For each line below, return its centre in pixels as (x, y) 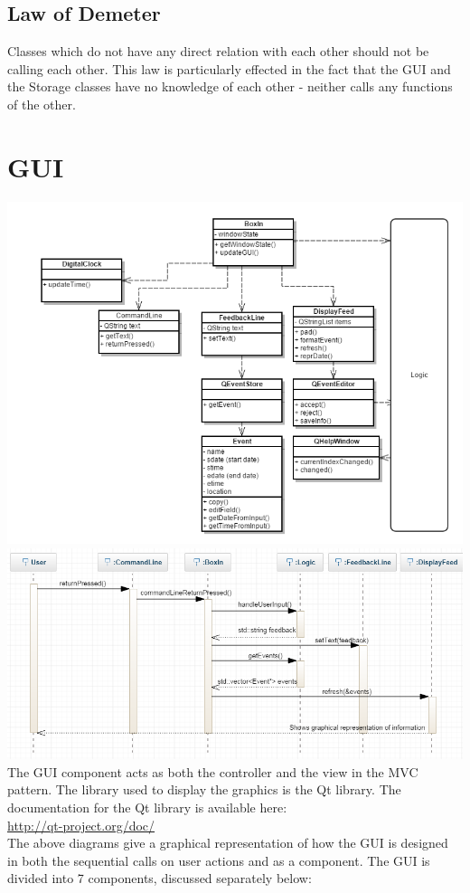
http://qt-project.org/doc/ (81, 825)
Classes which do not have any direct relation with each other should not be (218, 51)
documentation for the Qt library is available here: (147, 807)
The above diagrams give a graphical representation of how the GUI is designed (228, 843)
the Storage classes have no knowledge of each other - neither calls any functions (230, 86)
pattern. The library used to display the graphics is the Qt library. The (204, 789)
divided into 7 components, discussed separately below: (160, 878)
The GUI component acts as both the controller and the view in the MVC (213, 771)
